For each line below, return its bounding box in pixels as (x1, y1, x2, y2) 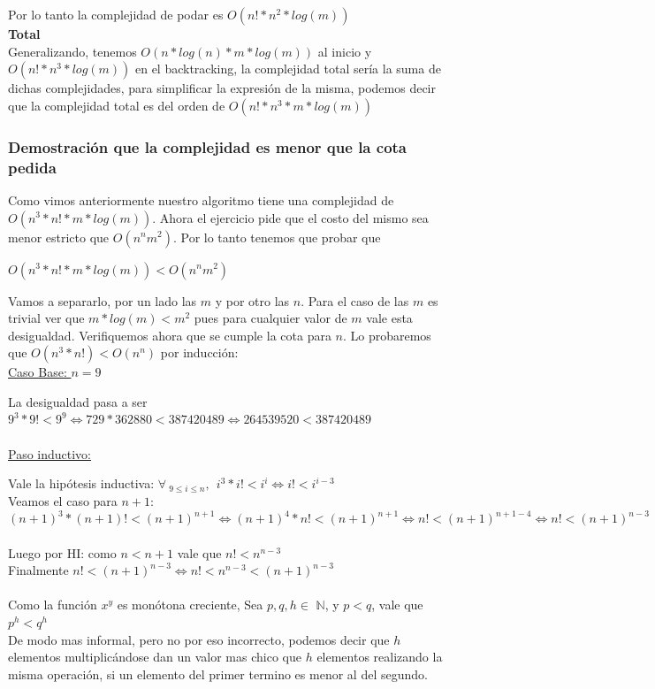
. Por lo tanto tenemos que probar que (172, 227, 381, 246)
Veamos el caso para (8, 491, 118, 509)
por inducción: (160, 343, 239, 362)
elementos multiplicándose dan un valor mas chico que (8, 647, 301, 666)
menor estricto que (8, 227, 110, 246)
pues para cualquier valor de (194, 309, 347, 327)
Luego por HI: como (8, 543, 117, 562)
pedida (8, 156, 57, 178)
